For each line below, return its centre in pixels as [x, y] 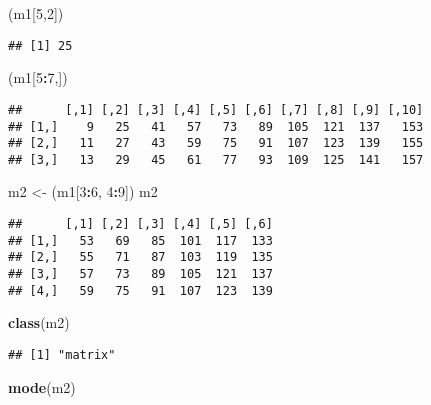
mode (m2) [42, 386]
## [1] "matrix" [62, 354]
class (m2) [39, 322]
